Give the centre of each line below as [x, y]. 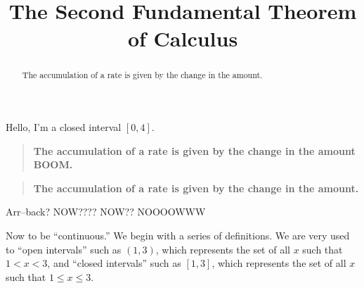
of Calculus [183, 38]
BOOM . [53, 164]
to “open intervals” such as [64, 249]
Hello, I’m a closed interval [64, 127]
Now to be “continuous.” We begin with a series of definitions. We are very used [178, 235]
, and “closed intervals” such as [114, 263]
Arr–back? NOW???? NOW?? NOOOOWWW [106, 212]
